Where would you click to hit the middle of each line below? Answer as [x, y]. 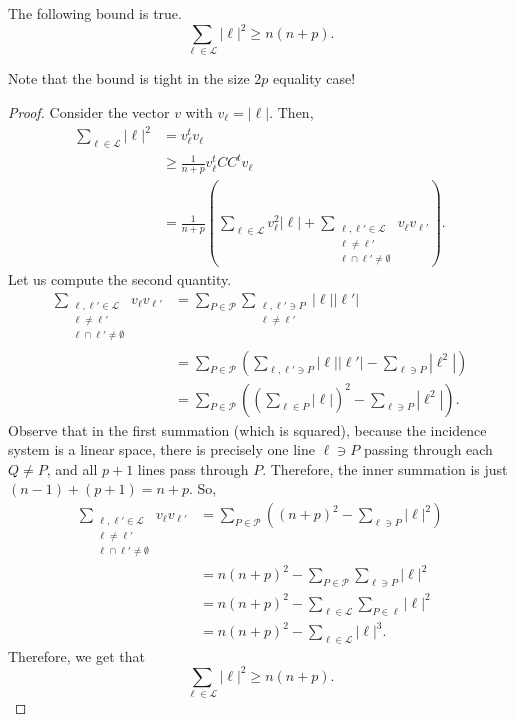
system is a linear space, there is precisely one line [161, 449]
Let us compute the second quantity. [120, 279]
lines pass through [193, 468]
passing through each [428, 449]
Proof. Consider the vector [89, 112]
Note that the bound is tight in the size [129, 78]
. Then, [291, 112]
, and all [72, 468]
